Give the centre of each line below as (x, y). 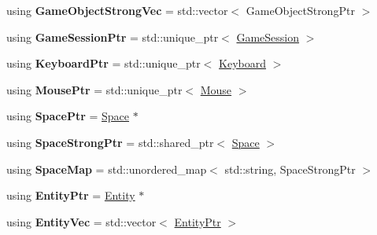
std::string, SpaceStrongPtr (290, 169)
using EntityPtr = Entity (71, 195)
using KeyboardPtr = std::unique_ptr (103, 63)
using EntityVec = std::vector (81, 221)
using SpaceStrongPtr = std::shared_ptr (110, 142)
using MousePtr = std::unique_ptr (94, 89)
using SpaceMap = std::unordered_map (107, 169)
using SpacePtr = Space (68, 116)
